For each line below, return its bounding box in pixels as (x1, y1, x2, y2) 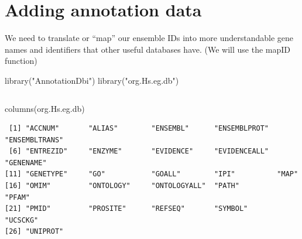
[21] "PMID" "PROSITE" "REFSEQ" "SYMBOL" (5, 204, 248, 213)
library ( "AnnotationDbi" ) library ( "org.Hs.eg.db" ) (5, 74, 179, 86)
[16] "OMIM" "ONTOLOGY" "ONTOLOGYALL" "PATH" (5, 182, 239, 190)
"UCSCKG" (5, 216, 39, 224)
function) (5, 54, 37, 67)
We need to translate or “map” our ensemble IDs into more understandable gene (5, 32, 293, 44)
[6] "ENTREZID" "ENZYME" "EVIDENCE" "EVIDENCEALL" (9, 147, 269, 156)
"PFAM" (5, 193, 30, 202)
